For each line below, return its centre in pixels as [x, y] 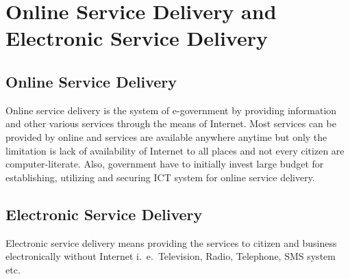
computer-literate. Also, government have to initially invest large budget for [165, 164]
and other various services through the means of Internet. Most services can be [171, 123]
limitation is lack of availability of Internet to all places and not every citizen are [175, 150]
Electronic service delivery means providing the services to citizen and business [171, 242]
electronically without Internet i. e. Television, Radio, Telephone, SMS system [171, 256]
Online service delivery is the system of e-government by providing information [171, 110]
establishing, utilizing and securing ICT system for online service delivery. [160, 177]
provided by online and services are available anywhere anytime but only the [166, 136]
